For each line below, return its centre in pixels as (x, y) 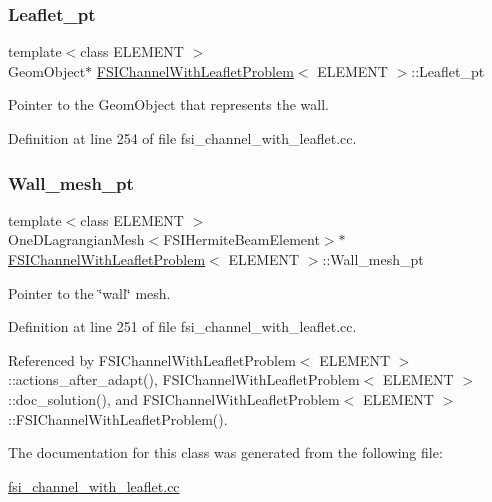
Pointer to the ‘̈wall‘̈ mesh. (89, 292)
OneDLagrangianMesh (76, 239)
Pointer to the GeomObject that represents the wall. (168, 104)
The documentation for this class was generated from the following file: (225, 452)
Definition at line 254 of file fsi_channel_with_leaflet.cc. (182, 138)
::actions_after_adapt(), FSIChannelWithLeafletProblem (184, 379)
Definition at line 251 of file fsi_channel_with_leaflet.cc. (182, 326)
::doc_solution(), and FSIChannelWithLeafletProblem (174, 398)
